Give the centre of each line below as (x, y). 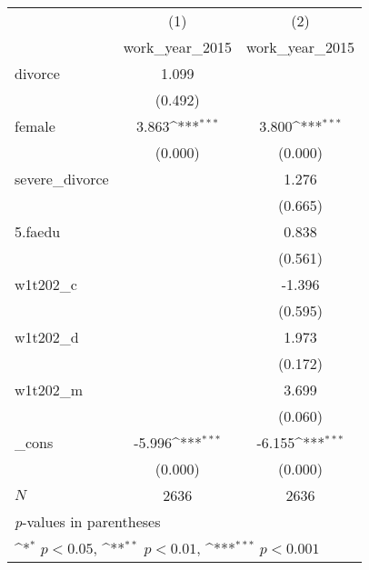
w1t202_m (49, 390)
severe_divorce (62, 179)
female (35, 126)
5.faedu (38, 231)
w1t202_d (47, 337)
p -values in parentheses (88, 521)
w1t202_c (46, 284)
